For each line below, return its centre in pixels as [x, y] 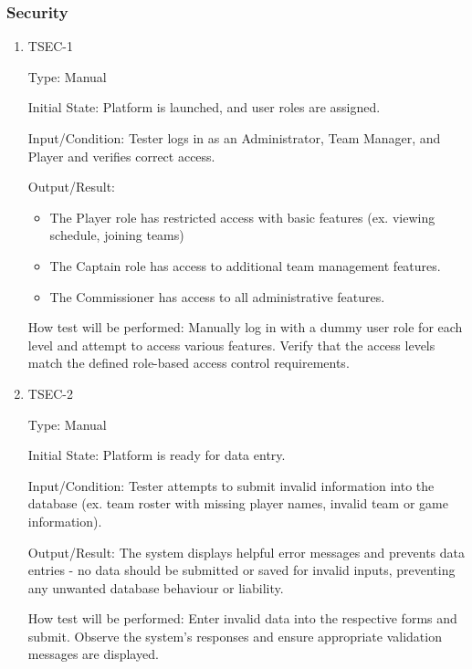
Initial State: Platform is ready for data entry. [157, 455]
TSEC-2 [50, 393]
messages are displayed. [93, 654]
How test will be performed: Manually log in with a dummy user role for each [245, 327]
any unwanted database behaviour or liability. [156, 587]
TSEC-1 [50, 46]
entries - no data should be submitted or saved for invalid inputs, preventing [241, 570]
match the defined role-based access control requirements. [189, 363]
